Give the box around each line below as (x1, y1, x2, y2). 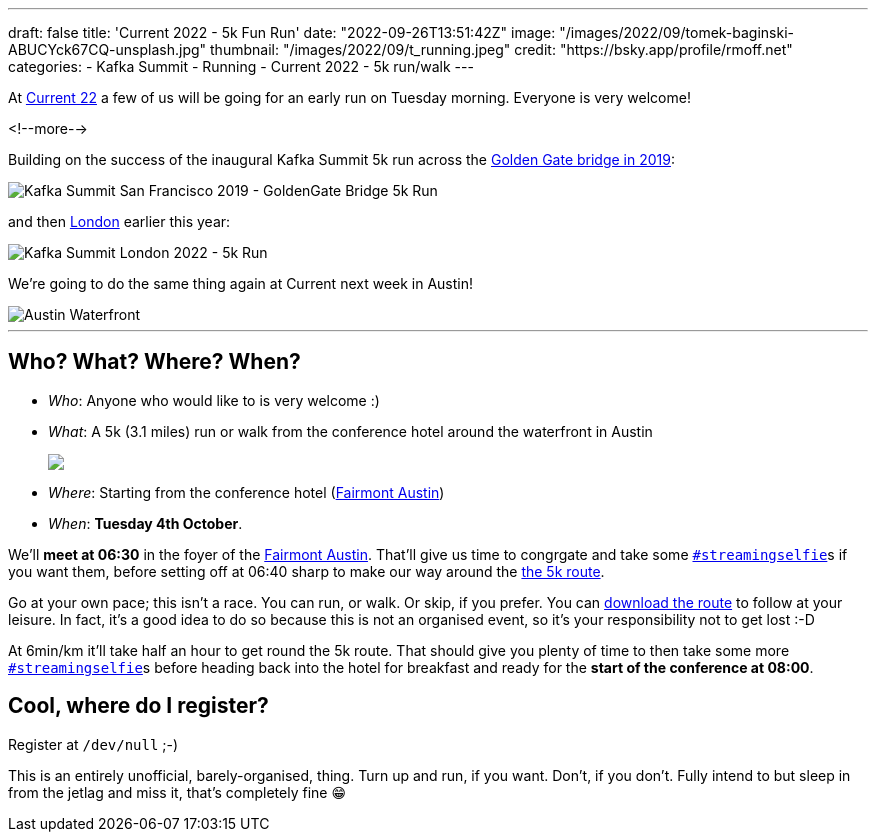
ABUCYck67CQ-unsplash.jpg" (8, 41, 207, 58)
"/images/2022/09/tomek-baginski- (559, 24, 795, 41)
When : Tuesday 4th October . (48, 514, 243, 532)
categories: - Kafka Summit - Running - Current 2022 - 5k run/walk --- (8, 58, 474, 75)
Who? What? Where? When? (8, 349, 301, 375)
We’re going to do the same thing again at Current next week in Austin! (8, 275, 474, 292)
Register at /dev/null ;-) (8, 735, 179, 753)
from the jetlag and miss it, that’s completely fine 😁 (8, 783, 347, 801)
